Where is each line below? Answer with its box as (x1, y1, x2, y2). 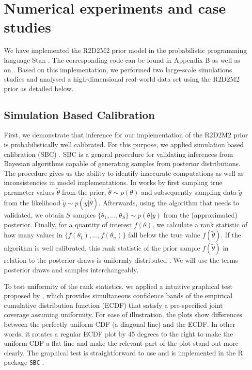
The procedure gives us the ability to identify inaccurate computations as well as (4, 168, 244, 178)
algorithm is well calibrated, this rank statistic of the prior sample (4, 243, 200, 253)
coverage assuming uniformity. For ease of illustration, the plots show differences (4, 309, 242, 320)
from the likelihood (4, 197, 61, 207)
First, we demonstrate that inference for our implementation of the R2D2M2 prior (4, 130, 248, 140)
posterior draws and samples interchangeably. (4, 265, 139, 275)
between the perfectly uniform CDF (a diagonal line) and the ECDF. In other (4, 319, 236, 329)
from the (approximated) (163, 209, 237, 219)
